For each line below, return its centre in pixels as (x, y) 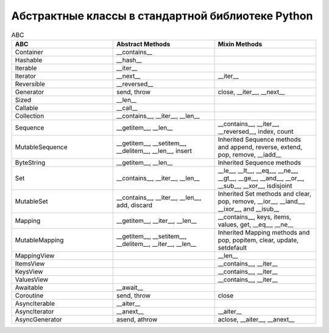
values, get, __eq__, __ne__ (256, 224)
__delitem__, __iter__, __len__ (157, 244)
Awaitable (29, 287)
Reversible (30, 84)
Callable (27, 108)
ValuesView (32, 280)
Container (29, 52)
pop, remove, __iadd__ (249, 154)
